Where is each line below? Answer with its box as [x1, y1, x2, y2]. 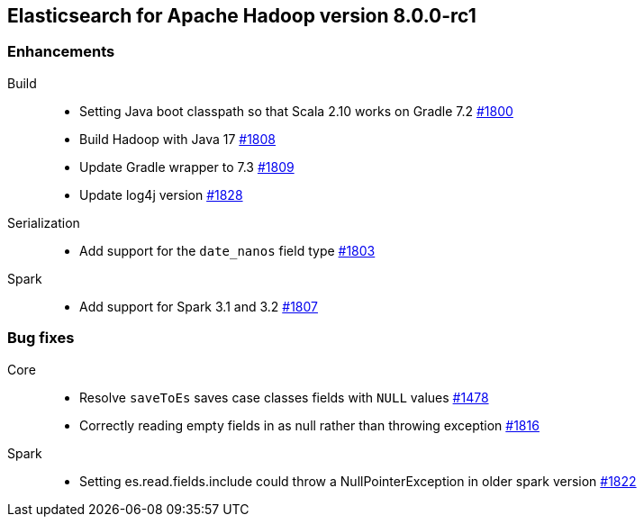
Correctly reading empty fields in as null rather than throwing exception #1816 [79, 417, 540, 433]
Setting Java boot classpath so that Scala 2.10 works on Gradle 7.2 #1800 [79, 103, 513, 119]
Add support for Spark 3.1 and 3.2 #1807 [79, 298, 318, 314]
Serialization [7, 214, 80, 230]
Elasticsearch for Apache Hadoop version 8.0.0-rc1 [7, 5, 476, 27]
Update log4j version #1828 [79, 186, 243, 203]
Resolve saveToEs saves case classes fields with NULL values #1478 [79, 389, 489, 405]
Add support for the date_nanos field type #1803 [79, 242, 376, 258]
